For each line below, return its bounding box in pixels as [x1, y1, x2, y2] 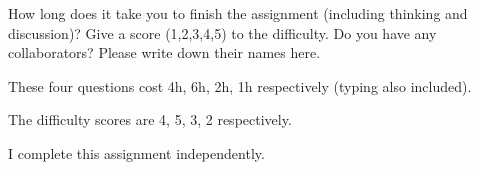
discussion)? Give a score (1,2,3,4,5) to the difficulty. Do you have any [8, 22, 437, 43]
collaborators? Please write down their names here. [8, 42, 321, 63]
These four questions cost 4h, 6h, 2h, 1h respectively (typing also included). [8, 75, 472, 96]
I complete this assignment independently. [8, 142, 265, 163]
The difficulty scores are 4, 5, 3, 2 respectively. [8, 109, 292, 130]
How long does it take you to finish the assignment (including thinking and [8, 3, 468, 23]
